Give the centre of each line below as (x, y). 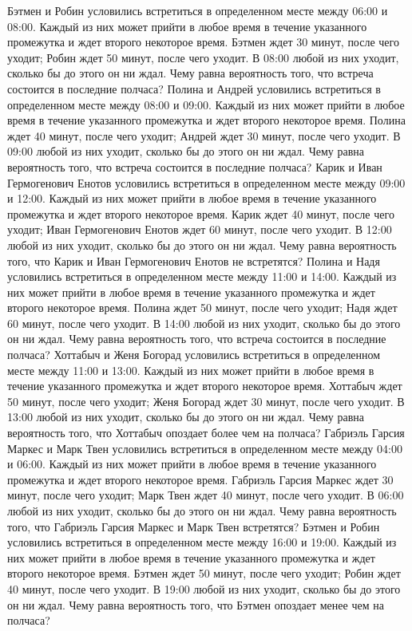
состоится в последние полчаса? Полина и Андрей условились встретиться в (194, 88)
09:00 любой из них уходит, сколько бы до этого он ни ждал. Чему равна (186, 151)
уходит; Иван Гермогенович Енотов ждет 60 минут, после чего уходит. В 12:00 (200, 229)
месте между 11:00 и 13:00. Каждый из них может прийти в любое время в (191, 370)
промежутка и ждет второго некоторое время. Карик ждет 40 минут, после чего (201, 213)
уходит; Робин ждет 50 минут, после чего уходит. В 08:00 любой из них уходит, (203, 57)
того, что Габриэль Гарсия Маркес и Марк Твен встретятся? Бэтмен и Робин (194, 526)
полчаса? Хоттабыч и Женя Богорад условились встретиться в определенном (194, 355)
